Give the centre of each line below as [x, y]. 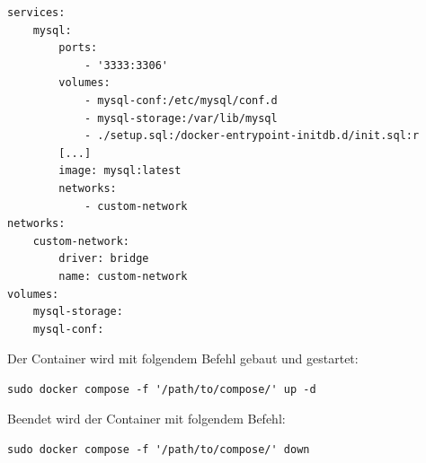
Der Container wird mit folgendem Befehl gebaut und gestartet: [183, 358]
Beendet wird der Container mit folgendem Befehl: [146, 419]
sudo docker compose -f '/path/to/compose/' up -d [162, 389]
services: [36, 13]
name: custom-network [123, 276]
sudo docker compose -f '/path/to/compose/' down [159, 450]
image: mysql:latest [120, 171]
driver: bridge [104, 259]
